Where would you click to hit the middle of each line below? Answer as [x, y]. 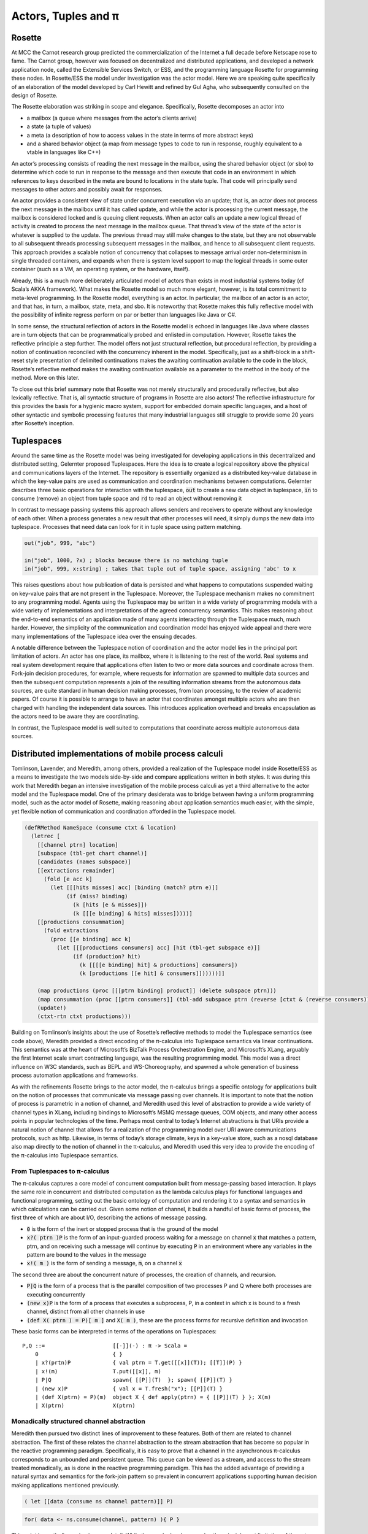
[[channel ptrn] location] [78, 845]
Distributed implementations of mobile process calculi [117, 754]
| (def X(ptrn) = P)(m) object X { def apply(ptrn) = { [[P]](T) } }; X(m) [153, 1397]
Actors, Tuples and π [65, 16]
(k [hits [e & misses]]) [110, 905]
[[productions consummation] [81, 922]
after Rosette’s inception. [43, 423]
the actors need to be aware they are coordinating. [75, 716]
